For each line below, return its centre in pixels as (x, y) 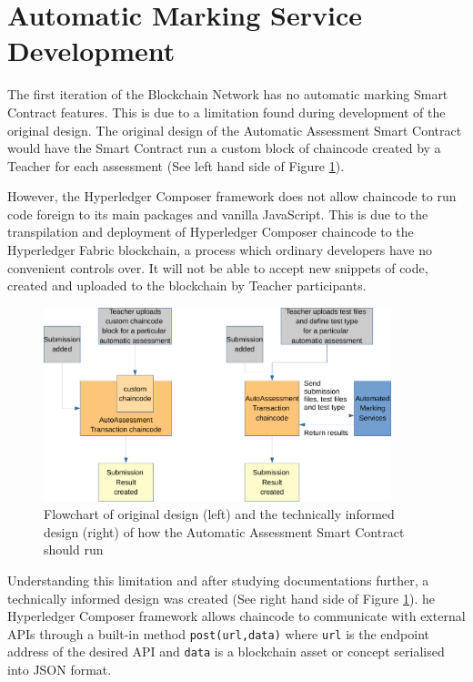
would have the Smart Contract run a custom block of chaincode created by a (224, 148)
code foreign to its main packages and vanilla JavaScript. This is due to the (218, 214)
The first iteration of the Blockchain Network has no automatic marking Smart (228, 94)
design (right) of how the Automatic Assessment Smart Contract (224, 531)
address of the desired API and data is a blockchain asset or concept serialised (226, 651)
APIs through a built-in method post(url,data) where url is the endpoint (219, 633)
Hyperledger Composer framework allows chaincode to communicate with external (236, 616)
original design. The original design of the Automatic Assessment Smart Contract (235, 130)
